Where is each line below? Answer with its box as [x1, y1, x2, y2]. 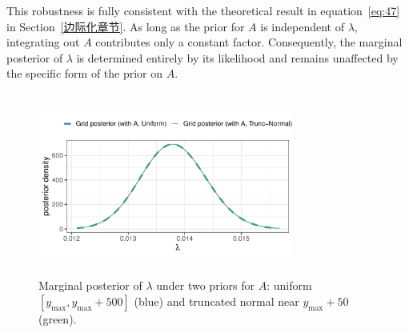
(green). [38, 310, 77, 327]
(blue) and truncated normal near [134, 292, 299, 309]
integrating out [6, 34, 80, 50]
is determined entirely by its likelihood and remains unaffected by [76, 49, 399, 66]
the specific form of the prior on [6, 65, 163, 82]
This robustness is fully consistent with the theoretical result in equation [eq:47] [6, 2, 400, 18]
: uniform [267, 277, 312, 294]
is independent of [260, 18, 344, 34]
